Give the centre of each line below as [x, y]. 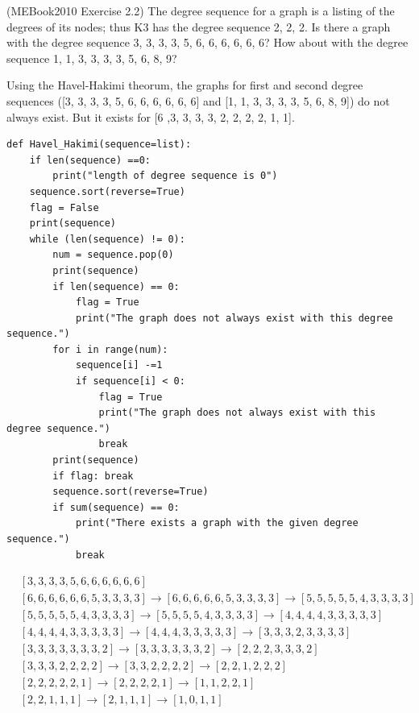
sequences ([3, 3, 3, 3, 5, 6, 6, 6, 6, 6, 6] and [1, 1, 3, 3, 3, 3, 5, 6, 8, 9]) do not [198, 100]
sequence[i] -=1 [119, 365]
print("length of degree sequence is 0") [165, 176]
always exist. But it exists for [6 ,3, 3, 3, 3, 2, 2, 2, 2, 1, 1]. [151, 116]
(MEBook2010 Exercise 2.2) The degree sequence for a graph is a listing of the [201, 10]
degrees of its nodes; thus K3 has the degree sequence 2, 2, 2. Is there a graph [199, 26]
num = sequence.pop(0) [113, 255]
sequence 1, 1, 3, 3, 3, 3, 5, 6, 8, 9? [92, 58]
